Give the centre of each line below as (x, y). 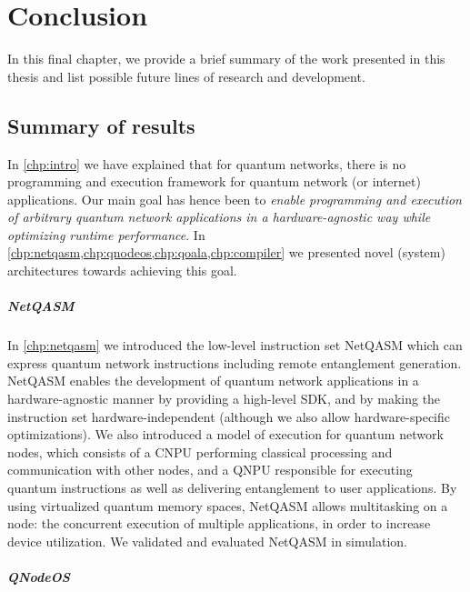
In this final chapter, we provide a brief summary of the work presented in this (226, 59)
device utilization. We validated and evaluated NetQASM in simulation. (207, 541)
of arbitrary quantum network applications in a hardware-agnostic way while (219, 217)
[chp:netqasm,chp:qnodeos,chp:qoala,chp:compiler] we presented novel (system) (226, 252)
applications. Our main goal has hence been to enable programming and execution (235, 199)
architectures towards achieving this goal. (122, 271)
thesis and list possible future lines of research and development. (186, 76)
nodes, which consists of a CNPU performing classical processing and (200, 452)
